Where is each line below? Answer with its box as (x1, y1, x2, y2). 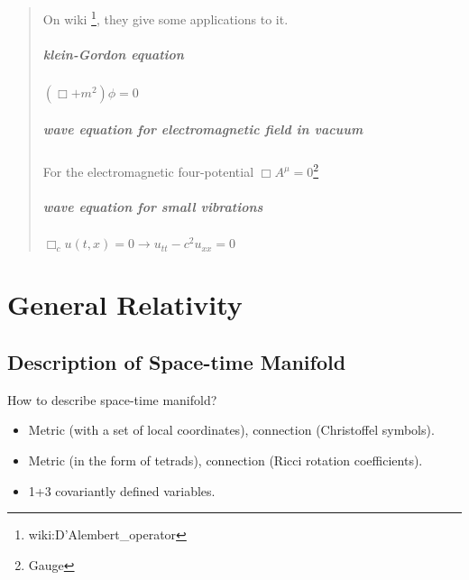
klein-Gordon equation (42, 44, 184, 63)
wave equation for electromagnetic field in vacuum (42, 120, 363, 139)
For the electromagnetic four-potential (42, 162, 254, 181)
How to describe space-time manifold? (7, 390, 217, 409)
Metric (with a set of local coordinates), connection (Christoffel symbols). (28, 420, 435, 439)
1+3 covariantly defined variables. (28, 481, 216, 500)
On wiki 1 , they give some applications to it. (42, 7, 289, 28)
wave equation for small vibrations (42, 198, 263, 216)
